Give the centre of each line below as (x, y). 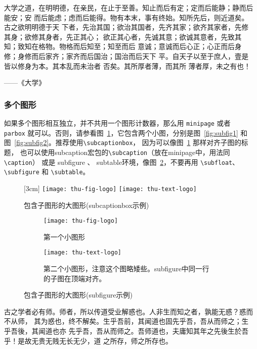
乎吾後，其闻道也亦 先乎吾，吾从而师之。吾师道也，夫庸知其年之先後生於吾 (126, 331)
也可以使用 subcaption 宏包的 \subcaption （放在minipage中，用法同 (125, 152)
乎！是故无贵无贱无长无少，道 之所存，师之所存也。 (88, 340)
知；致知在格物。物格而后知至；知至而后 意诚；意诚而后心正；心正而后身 (123, 46)
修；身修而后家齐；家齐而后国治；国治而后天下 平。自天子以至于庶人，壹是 (126, 56)
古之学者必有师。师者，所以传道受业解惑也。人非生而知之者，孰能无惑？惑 (125, 311)
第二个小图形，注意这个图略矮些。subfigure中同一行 (127, 269)
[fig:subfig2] (32, 142)
